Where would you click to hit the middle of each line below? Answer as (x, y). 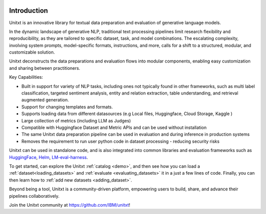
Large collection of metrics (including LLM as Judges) (76, 121)
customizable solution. (32, 52)
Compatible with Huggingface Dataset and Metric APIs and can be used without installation (114, 127)
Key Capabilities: (26, 77)
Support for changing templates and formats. (67, 107)
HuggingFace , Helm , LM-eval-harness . (49, 157)
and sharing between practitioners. (45, 68)
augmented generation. (45, 100)
